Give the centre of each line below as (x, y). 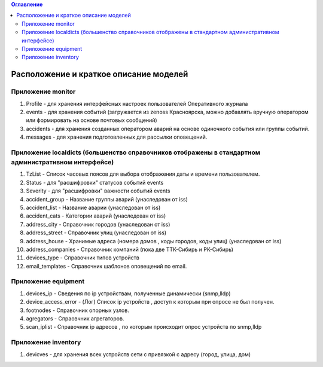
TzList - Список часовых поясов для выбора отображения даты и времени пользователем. (143, 174)
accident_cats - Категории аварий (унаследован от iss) (96, 216)
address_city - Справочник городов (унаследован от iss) (98, 224)
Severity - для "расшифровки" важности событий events (98, 191)
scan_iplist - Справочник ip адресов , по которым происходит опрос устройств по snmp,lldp (144, 327)
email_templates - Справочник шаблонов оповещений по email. (106, 266)
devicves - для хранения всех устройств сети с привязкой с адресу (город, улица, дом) (138, 354)
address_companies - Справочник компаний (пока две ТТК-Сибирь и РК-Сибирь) (129, 249)
